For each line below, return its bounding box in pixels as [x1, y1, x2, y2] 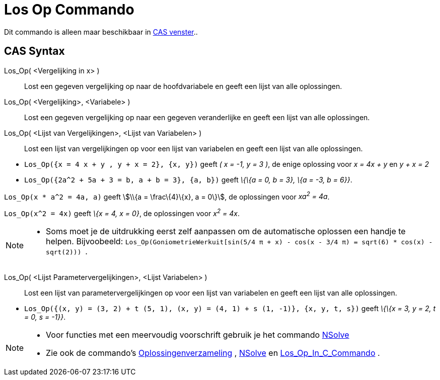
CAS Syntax [4, 45, 65, 58]
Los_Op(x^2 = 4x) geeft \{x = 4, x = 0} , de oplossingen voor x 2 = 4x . [4, 208, 240, 218]
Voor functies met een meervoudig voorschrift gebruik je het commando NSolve [46, 329, 349, 340]
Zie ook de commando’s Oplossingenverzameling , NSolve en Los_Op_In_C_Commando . [46, 347, 380, 358]
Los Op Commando [4, 1, 134, 18]
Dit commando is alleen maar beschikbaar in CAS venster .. [4, 27, 198, 36]
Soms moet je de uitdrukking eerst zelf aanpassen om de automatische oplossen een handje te [46, 226, 406, 236]
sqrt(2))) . [46, 246, 88, 256]
